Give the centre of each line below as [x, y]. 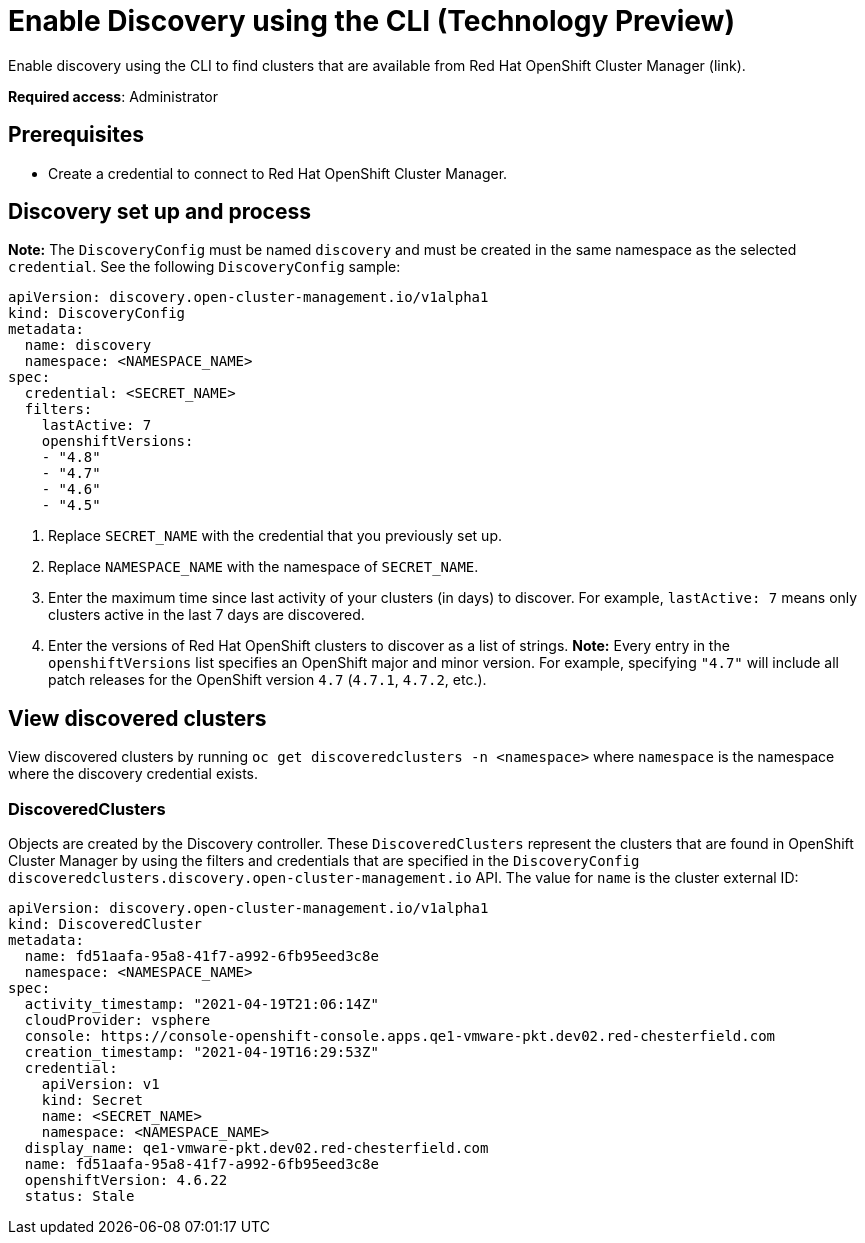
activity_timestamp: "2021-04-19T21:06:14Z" [201, 1004]
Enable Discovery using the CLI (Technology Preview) [371, 21]
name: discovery [88, 345]
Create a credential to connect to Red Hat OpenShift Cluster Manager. [278, 173]
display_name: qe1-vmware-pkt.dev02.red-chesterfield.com [256, 1148]
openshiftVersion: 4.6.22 [126, 1180]
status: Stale [79, 1196]
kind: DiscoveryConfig [97, 313]
